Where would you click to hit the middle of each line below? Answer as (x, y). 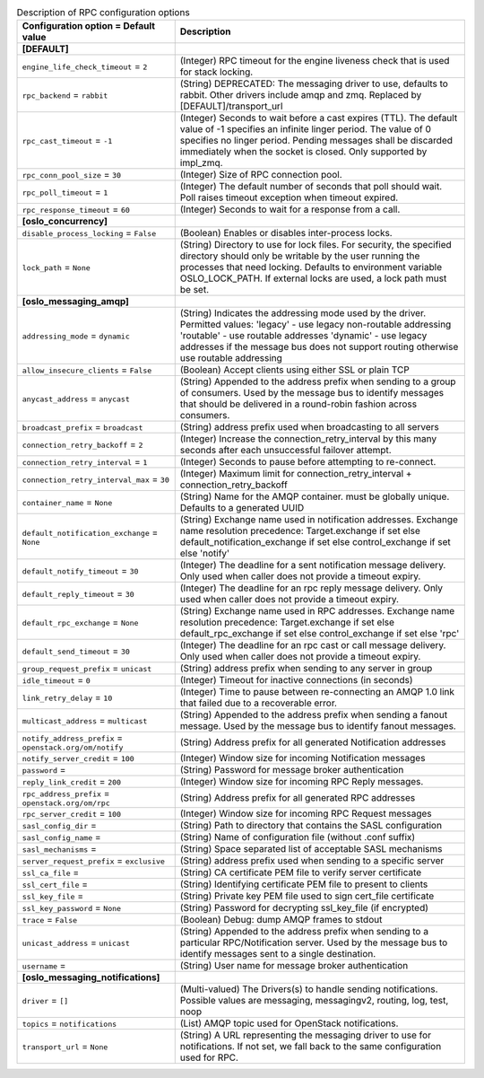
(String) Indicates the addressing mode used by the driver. (303, 313)
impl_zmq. (201, 163)
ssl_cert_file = (55, 884)
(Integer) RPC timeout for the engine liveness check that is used (315, 61)
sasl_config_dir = (60, 826)
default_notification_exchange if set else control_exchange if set (315, 542)
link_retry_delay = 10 (67, 697)
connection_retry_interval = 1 (85, 462)
